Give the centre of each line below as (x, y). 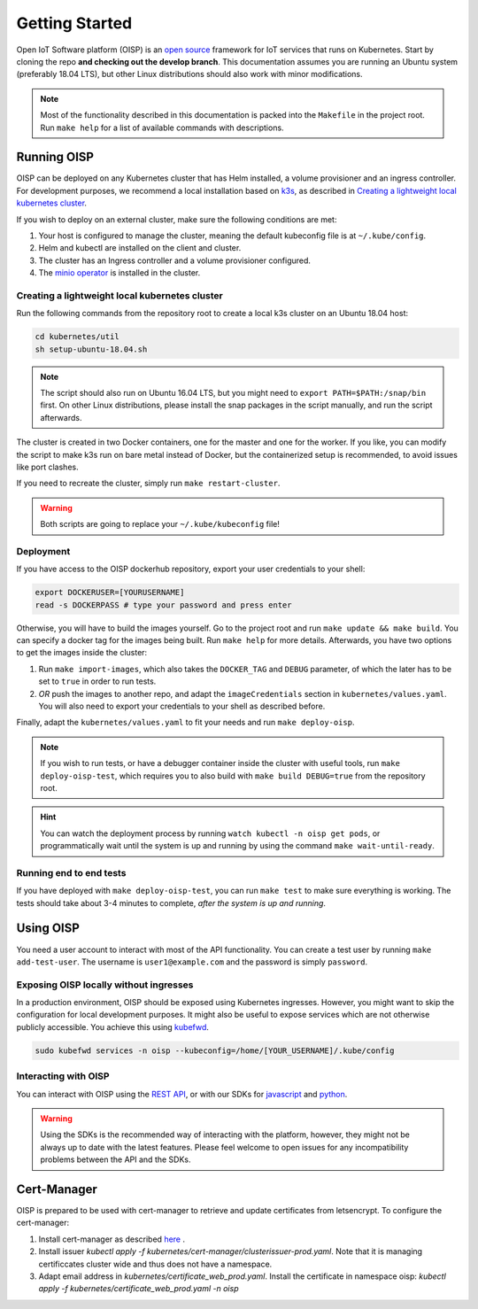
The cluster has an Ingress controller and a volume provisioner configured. (175, 260)
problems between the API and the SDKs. (116, 1159)
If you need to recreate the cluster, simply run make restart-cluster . (148, 484)
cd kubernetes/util (77, 337)
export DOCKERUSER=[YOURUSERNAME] (110, 593)
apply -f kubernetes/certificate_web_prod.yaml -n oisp (139, 1289)
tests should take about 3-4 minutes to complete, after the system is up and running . (171, 902)
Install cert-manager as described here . (112, 1239)
